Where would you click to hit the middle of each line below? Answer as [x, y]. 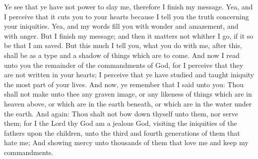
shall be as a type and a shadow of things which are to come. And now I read [122, 55]
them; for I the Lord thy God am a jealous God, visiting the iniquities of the [121, 123]
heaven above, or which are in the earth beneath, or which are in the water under [128, 103]
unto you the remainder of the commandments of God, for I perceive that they [124, 65]
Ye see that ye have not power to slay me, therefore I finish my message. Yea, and [129, 6]
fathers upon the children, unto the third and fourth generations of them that [122, 132]
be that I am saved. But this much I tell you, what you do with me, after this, [123, 45]
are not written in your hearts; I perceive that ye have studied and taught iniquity [129, 75]
